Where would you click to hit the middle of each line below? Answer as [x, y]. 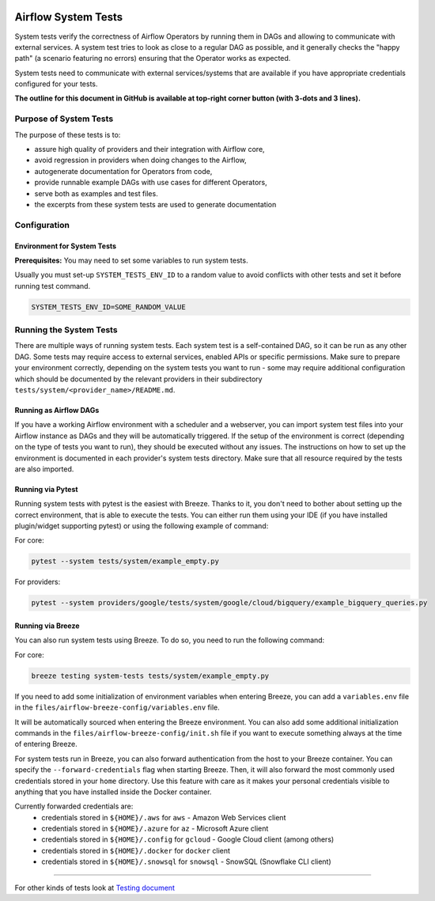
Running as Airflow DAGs [57, 410]
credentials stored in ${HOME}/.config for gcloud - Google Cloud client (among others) [188, 839]
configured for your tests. [56, 84]
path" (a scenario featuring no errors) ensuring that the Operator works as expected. [153, 59]
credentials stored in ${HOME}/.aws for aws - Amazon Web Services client [164, 817]
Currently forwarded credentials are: [74, 806]
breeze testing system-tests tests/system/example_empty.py [150, 676]
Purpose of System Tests [64, 119]
